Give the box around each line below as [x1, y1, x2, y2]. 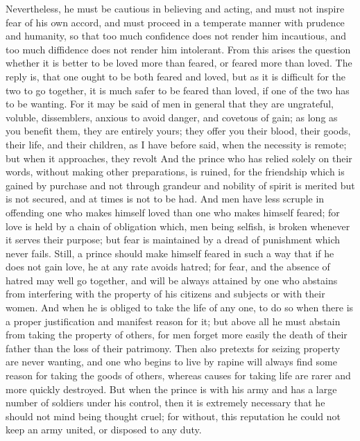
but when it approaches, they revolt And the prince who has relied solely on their [6, 150, 352, 165]
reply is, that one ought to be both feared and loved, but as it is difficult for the [6, 69, 345, 83]
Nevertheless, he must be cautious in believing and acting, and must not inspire [6, 1, 345, 15]
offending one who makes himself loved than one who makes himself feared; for [6, 205, 340, 219]
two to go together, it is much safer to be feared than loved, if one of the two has [6, 83, 350, 97]
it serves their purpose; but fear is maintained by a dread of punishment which [6, 232, 341, 247]
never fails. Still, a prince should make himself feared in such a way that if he [6, 245, 334, 260]
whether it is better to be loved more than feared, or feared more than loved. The [6, 55, 352, 70]
